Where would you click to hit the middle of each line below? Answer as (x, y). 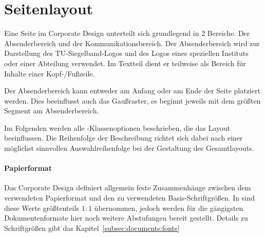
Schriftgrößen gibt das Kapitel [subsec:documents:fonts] (92, 228)
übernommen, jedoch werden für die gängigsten (169, 208)
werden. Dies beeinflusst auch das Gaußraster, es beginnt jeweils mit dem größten (132, 100)
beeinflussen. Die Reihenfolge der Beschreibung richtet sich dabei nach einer (124, 138)
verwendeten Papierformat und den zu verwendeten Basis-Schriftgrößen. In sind (129, 198)
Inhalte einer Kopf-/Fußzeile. (50, 73)
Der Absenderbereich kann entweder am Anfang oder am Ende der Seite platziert (132, 91)
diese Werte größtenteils (42, 208)
